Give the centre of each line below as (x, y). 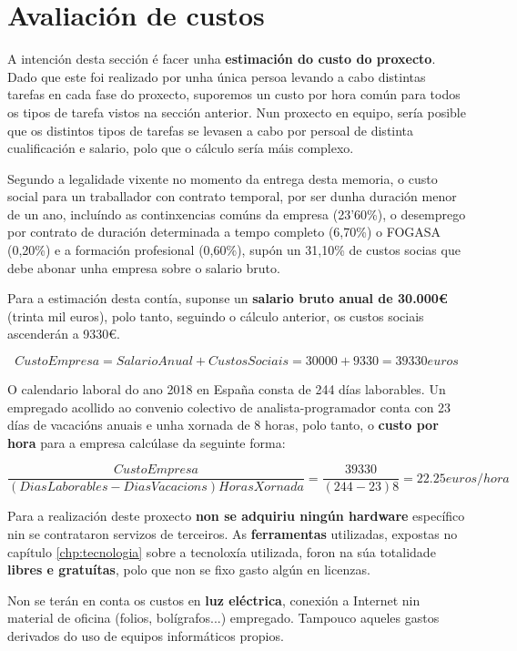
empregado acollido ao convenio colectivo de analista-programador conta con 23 (229, 407)
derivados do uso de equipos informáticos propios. (146, 636)
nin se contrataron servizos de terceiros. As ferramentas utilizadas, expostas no (233, 534)
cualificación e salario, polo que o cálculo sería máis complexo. (181, 148)
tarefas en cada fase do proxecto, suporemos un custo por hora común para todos (234, 94)
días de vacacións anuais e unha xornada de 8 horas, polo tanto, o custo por (223, 425)
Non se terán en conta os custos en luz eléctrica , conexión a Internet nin (214, 600)
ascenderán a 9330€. (64, 334)
